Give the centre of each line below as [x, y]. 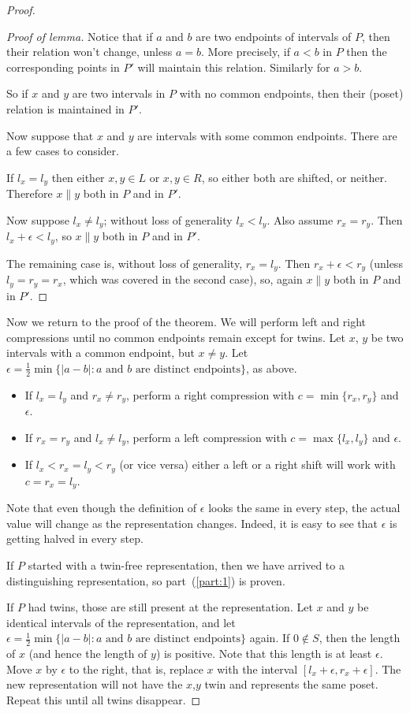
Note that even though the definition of [102, 508]
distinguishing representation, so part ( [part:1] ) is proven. [146, 580]
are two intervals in [119, 93]
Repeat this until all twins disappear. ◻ [104, 699]
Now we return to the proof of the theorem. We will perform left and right [186, 322]
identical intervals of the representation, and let [121, 622]
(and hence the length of [88, 654]
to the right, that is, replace [136, 668]
